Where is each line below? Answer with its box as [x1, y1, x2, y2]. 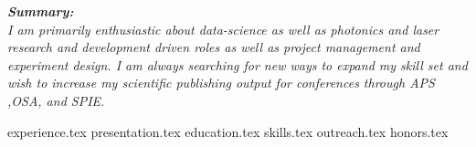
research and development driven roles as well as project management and [7, 37, 420, 57]
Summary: [7, 2, 74, 20]
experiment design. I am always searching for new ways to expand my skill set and [7, 55, 468, 74]
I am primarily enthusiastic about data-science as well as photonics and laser [7, 19, 439, 38]
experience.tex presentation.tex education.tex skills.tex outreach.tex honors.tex [7, 121, 449, 141]
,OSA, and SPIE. [7, 90, 105, 110]
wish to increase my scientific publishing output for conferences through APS [7, 73, 435, 92]
